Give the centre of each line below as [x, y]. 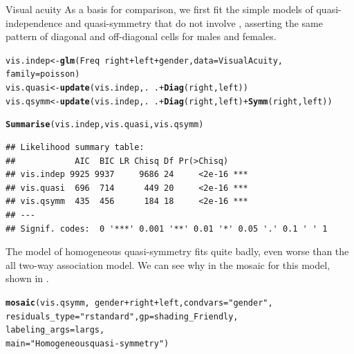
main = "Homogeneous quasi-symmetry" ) [87, 343]
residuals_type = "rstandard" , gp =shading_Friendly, [122, 316]
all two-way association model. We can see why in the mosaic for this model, [168, 264]
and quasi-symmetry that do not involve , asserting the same [194, 22]
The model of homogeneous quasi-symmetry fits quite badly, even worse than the [177, 251]
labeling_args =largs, [55, 330]
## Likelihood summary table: [75, 148]
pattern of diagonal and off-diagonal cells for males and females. [141, 36]
